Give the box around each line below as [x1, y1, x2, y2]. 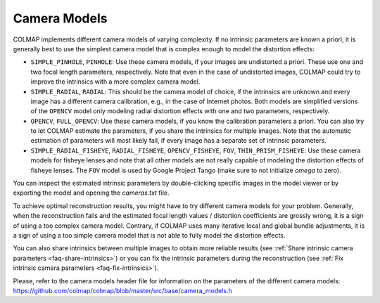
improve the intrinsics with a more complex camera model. [30, 77, 201, 86]
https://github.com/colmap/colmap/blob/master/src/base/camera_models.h [13, 286, 232, 295]
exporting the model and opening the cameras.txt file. [13, 188, 170, 197]
